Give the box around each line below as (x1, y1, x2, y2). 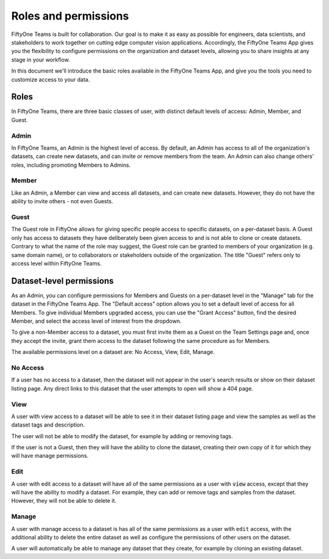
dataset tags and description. (11, 421, 85, 428)
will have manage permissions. (11, 452, 89, 460)
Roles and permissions (11, 9, 129, 23)
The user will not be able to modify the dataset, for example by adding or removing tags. (11, 432, 233, 439)
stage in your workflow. (11, 56, 70, 63)
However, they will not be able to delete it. (11, 497, 117, 505)
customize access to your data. (11, 76, 90, 83)
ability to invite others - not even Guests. (11, 198, 113, 205)
